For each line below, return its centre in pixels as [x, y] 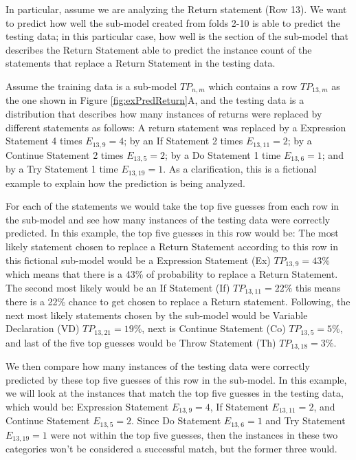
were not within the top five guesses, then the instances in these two [194, 434]
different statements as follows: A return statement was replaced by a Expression [176, 127]
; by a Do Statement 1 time [223, 154]
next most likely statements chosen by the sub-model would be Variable [157, 315]
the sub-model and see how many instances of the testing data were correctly [168, 219]
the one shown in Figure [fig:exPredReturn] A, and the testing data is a [155, 100]
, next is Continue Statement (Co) [214, 328]
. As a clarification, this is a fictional [240, 169]
